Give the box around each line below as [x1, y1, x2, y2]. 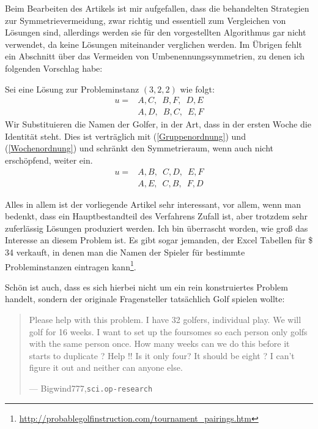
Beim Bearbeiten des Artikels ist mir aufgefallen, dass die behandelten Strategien [5, 2, 309, 14]
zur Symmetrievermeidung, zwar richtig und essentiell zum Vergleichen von [5, 13, 286, 26]
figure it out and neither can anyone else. [29, 361, 183, 374]
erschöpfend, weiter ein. [5, 154, 93, 166]
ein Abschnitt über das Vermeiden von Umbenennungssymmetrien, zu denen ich [5, 50, 305, 63]
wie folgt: [180, 82, 215, 95]
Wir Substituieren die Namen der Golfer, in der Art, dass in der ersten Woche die [5, 118, 311, 131]
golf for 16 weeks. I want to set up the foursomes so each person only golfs [29, 325, 308, 338]
